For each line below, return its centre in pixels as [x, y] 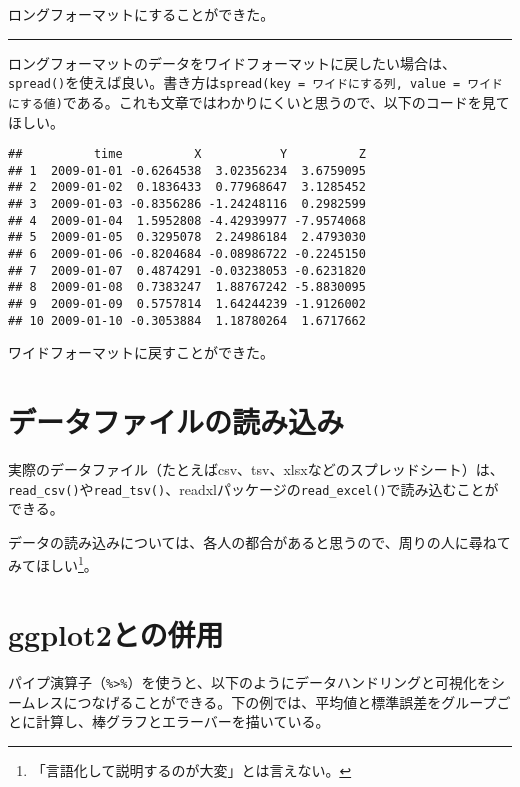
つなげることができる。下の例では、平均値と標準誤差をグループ [287, 701]
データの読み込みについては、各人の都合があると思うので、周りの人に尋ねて [259, 541]
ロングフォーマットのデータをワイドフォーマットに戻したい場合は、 [232, 62]
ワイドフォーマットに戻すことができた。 [141, 352]
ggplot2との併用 [116, 633]
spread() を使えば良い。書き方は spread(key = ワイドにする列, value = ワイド [255, 82]
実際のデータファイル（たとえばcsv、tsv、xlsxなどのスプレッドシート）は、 [256, 469]
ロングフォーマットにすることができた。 [141, 14]
